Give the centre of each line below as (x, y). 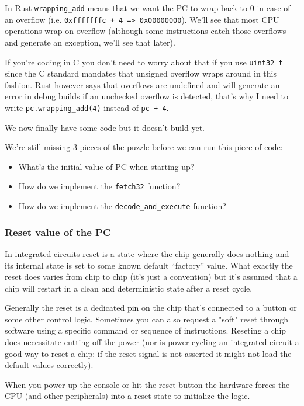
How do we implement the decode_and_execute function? (122, 206)
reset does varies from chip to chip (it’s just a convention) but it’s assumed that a (151, 277)
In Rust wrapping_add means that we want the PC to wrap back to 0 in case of (148, 8)
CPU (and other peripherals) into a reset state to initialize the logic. (127, 396)
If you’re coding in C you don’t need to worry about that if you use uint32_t (144, 62)
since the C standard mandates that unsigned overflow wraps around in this (141, 73)
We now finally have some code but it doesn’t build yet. (105, 127)
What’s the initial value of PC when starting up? (106, 166)
